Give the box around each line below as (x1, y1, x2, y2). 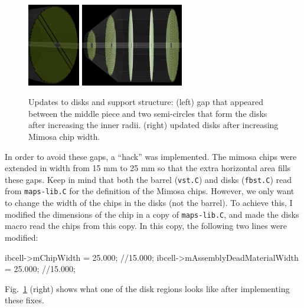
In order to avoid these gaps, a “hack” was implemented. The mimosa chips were (5, 150, 297, 162)
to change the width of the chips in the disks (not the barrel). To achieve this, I (5, 196, 293, 209)
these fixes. (5, 294, 44, 306)
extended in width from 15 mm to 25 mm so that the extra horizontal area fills (5, 162, 291, 174)
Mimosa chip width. (28, 130, 100, 142)
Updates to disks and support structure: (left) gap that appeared (28, 96, 264, 108)
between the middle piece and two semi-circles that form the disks (28, 107, 267, 119)
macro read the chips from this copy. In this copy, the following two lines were (5, 219, 287, 232)
